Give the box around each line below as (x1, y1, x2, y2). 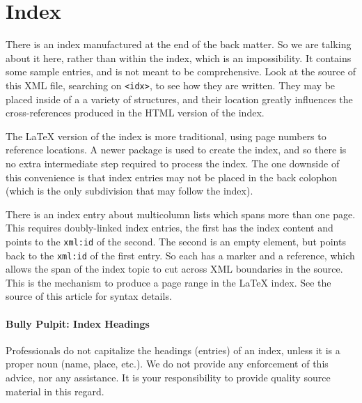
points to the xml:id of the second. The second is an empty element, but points (6, 234, 346, 248)
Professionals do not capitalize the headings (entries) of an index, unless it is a (6, 342, 340, 357)
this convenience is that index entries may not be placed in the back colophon (6, 169, 338, 184)
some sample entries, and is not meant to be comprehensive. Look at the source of (6, 64, 356, 79)
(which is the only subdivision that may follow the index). (6, 183, 253, 198)
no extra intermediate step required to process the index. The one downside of (6, 155, 340, 170)
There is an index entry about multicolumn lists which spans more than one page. (6, 206, 356, 221)
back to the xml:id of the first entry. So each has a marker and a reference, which (6, 248, 355, 262)
